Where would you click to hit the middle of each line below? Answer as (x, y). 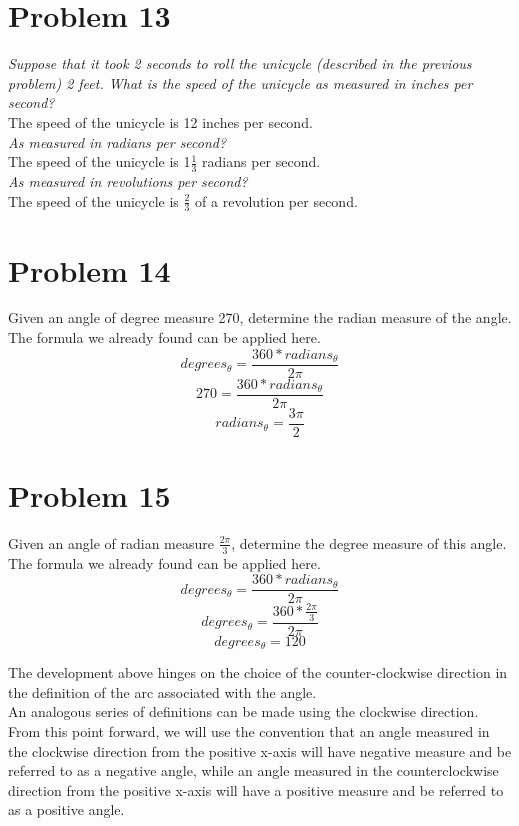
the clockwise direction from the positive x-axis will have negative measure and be (260, 750)
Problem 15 (89, 495)
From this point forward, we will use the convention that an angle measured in (249, 731)
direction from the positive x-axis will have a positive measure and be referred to (256, 789)
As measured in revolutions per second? (128, 180)
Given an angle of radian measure (111, 542)
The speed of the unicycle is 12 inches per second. (160, 121)
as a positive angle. (66, 809)
